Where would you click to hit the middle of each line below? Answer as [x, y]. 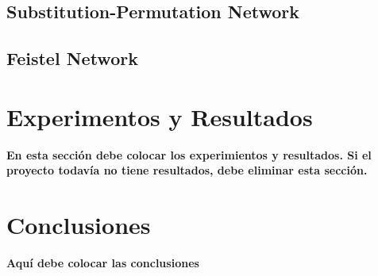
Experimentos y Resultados [160, 116]
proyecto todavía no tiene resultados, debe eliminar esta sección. [187, 170]
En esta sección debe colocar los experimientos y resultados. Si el [189, 154]
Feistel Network [72, 58]
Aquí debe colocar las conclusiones [103, 263]
